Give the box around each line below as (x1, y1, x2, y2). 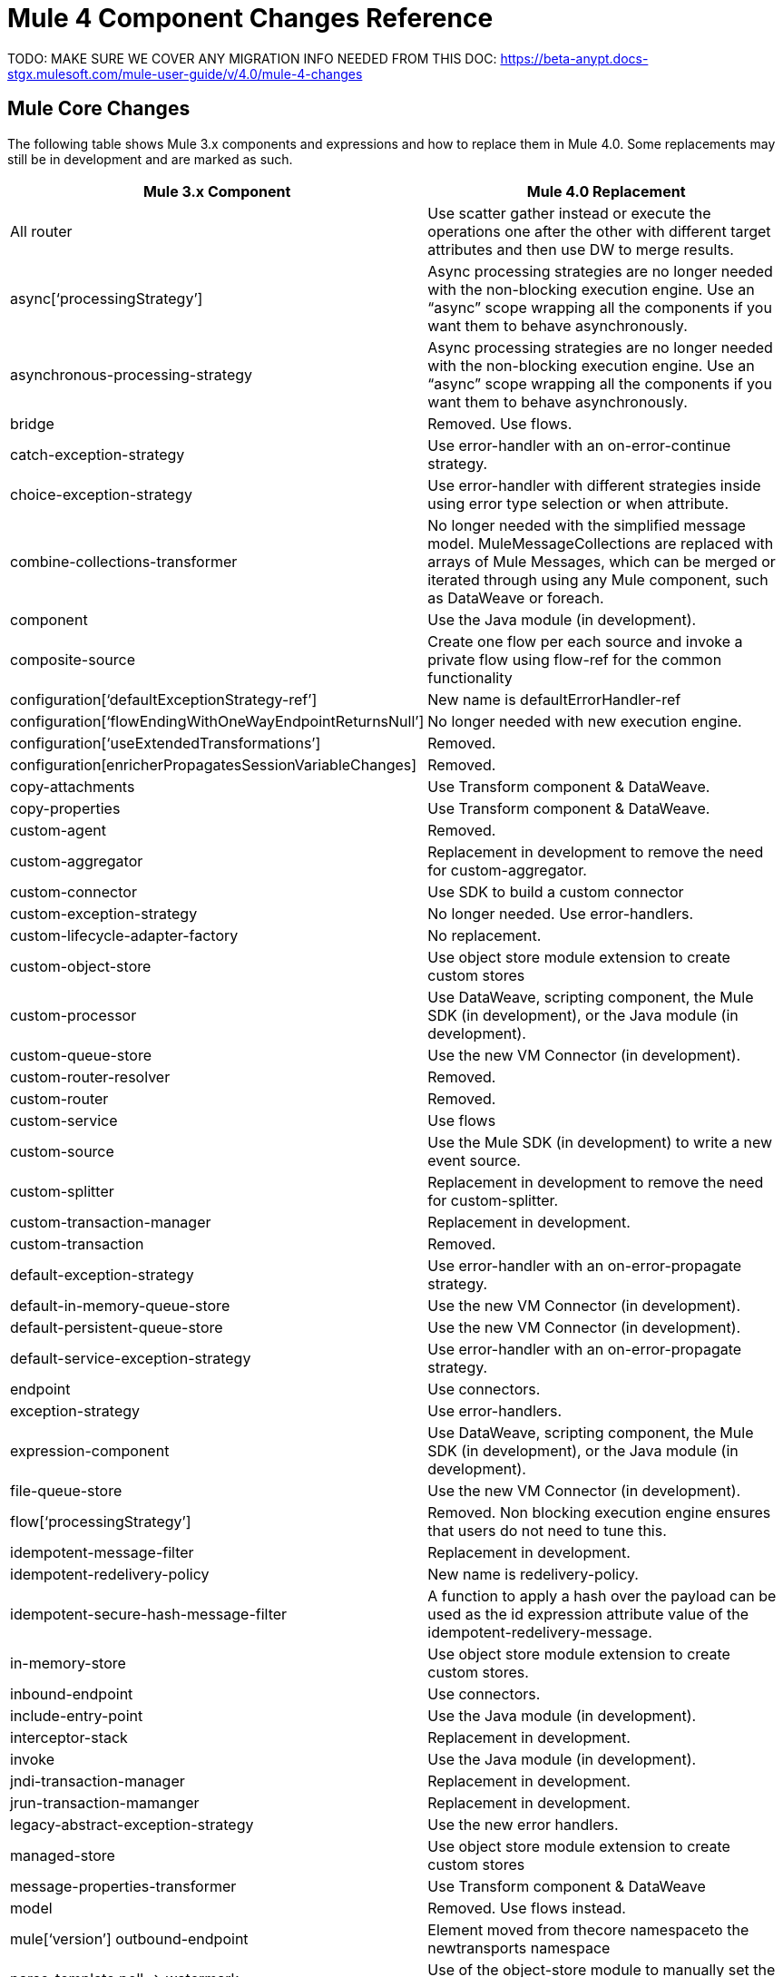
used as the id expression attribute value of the (427, 1604, 749, 1623)
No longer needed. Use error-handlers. (427, 904, 694, 923)
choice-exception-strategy (10, 484, 192, 504)
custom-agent (10, 820, 106, 839)
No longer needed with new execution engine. (427, 711, 742, 730)
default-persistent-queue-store (10, 1317, 223, 1336)
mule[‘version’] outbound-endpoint (10, 1929, 249, 1948)
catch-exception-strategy (10, 445, 185, 464)
